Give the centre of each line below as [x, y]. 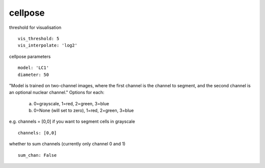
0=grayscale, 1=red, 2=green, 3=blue [71, 103]
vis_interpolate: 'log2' [48, 46]
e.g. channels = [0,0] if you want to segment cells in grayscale [72, 121]
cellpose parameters [30, 56]
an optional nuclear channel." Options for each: [57, 93]
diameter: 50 [33, 74]
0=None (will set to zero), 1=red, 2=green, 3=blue [84, 111]
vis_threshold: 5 [39, 38]
